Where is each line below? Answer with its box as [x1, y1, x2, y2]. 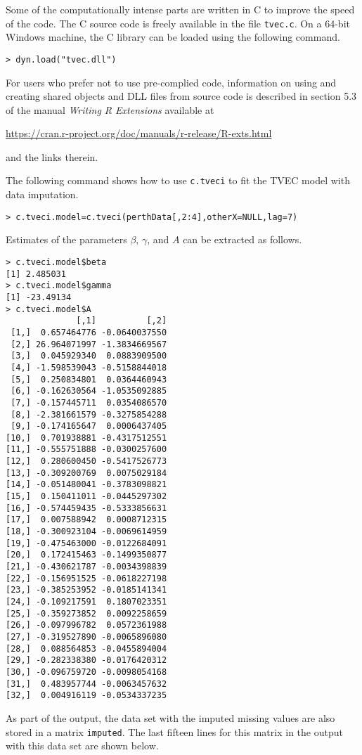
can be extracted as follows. [183, 232, 302, 247]
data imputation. [6, 187, 79, 202]
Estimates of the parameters [6, 232, 127, 247]
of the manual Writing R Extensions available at [6, 102, 214, 117]
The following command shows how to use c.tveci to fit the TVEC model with [6, 173, 350, 188]
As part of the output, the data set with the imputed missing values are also [6, 710, 335, 725]
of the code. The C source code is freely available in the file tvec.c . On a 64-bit [6, 15, 350, 30]
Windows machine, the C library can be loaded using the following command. [6, 30, 340, 44]
